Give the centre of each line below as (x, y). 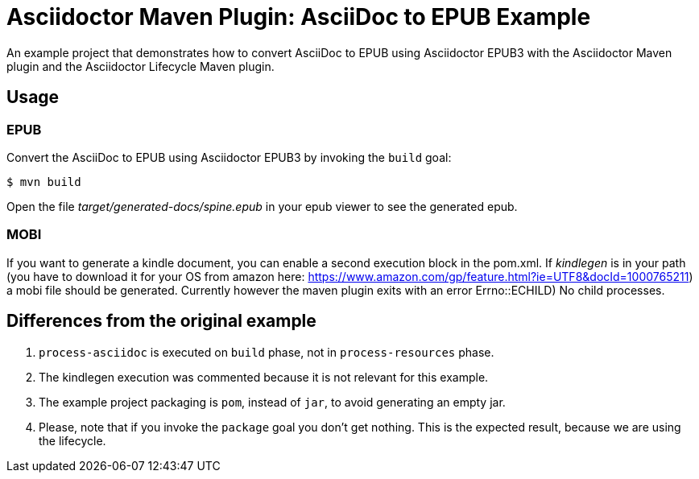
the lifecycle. (72, 440)
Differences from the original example (161, 321)
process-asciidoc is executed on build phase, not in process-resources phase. (267, 352)
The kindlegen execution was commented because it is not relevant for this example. (264, 377)
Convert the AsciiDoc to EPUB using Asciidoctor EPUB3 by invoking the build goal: (229, 157)
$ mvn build (44, 182)
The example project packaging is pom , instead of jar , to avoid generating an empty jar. (272, 402)
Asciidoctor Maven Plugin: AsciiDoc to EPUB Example (299, 17)
